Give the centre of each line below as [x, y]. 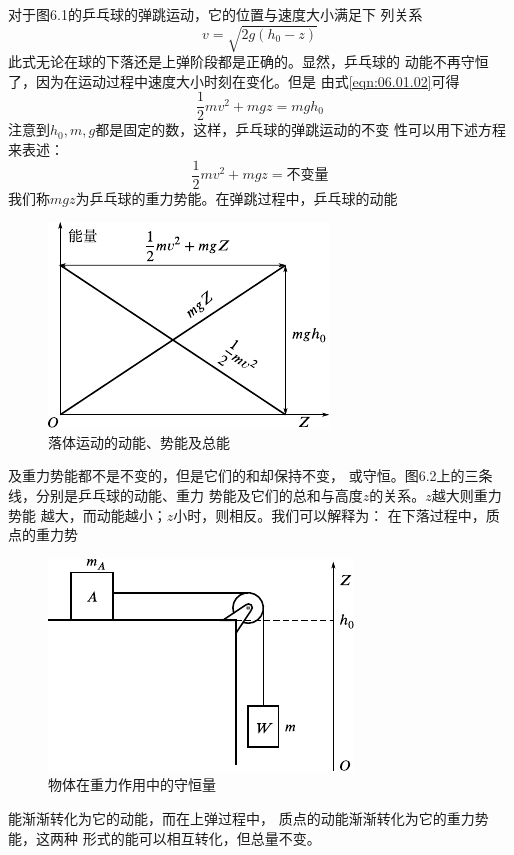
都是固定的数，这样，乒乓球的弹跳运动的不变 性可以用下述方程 [300, 129]
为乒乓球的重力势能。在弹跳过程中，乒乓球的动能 [236, 197]
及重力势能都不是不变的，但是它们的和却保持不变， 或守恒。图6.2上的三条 [250, 475]
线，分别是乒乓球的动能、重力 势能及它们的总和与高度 [185, 495]
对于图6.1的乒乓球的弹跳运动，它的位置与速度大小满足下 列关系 [215, 14]
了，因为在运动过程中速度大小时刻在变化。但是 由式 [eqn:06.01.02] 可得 [234, 80]
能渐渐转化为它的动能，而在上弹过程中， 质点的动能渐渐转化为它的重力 [241, 817]
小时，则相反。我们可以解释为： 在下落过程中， [329, 514]
